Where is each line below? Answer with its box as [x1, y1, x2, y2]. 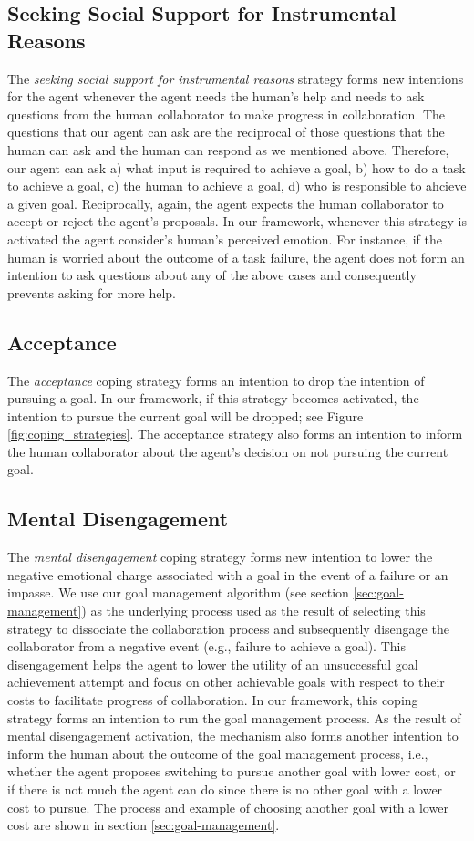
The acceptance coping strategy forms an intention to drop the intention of [7, 370, 425, 389]
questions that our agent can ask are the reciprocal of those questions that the [7, 122, 445, 141]
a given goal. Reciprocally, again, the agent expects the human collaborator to [7, 193, 444, 213]
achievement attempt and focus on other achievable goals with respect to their [7, 672, 445, 691]
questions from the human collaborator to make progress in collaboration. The [7, 104, 446, 123]
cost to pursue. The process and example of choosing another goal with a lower [7, 797, 448, 816]
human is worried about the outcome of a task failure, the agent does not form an [7, 247, 465, 266]
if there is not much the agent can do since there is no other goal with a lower [7, 780, 443, 798]
